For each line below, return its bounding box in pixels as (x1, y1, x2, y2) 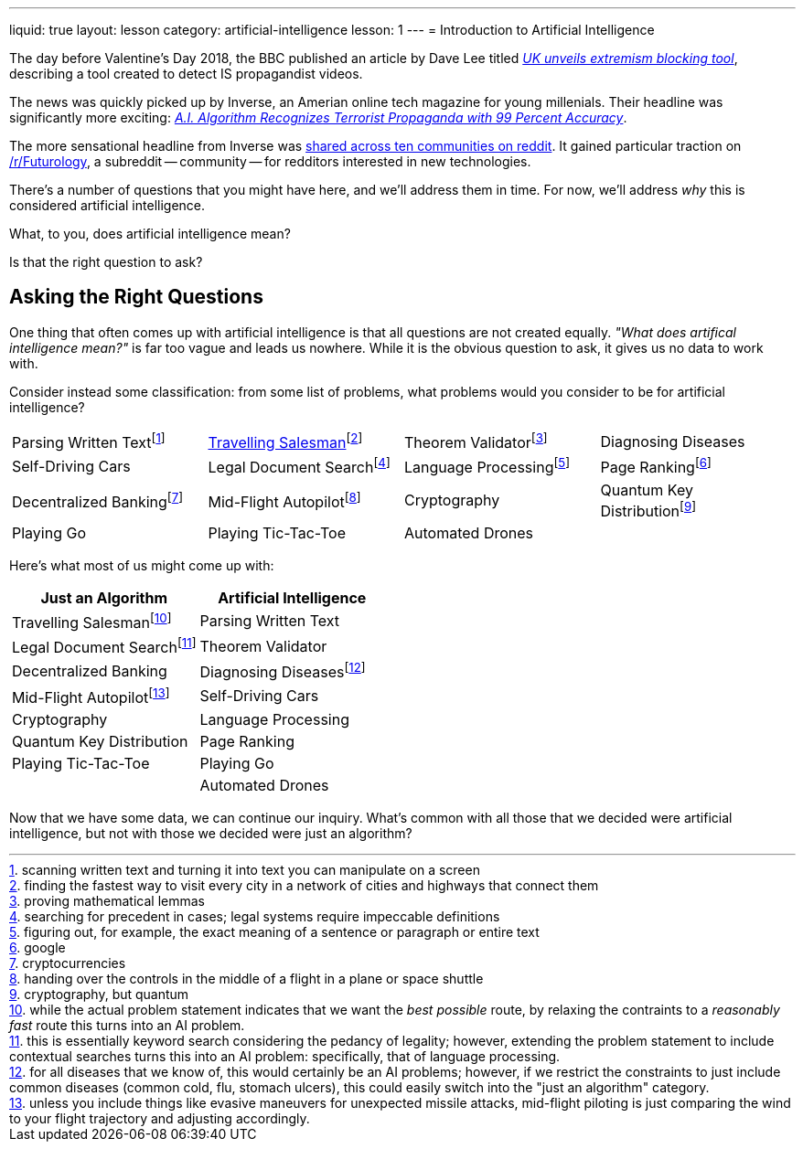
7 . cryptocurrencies (9, 955, 126, 972)
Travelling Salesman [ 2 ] (208, 430, 363, 452)
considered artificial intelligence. (9, 197, 206, 213)
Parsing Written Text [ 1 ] (12, 430, 166, 452)
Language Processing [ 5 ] (404, 455, 571, 477)
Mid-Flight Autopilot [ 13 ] (12, 685, 170, 707)
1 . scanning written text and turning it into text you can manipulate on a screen (9, 862, 480, 878)
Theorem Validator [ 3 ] (404, 430, 548, 452)
